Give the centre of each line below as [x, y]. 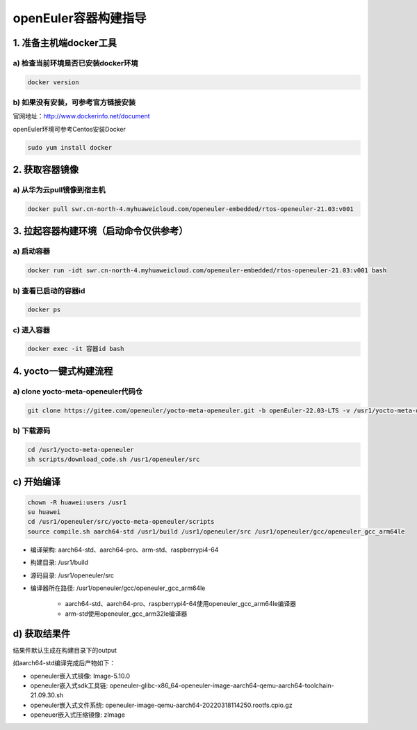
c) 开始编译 [36, 482]
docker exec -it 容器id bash [76, 349]
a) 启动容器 [31, 251]
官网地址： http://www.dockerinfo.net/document [81, 116]
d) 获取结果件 [42, 634]
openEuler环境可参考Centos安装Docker [69, 129]
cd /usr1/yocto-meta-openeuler [81, 450]
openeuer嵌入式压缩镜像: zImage [77, 715]
